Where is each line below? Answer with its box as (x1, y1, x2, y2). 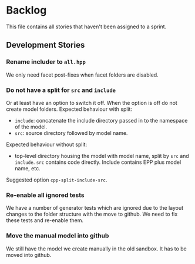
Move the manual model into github (6, 232, 109, 240)
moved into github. (6, 251, 52, 258)
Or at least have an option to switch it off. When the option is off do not (6, 99, 177, 106)
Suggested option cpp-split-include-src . (6, 176, 107, 183)
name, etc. (14, 164, 41, 171)
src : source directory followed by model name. (14, 129, 128, 136)
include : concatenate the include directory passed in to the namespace (14, 117, 188, 124)
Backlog (6, 4, 47, 17)
